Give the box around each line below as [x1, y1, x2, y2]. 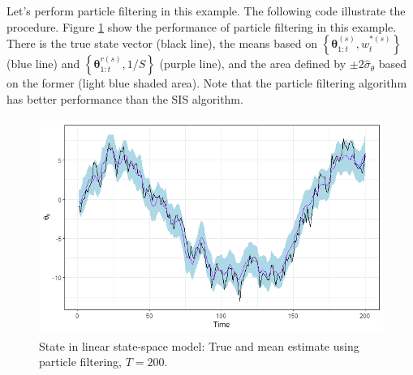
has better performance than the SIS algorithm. [6, 90, 243, 107]
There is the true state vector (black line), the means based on [6, 35, 318, 52]
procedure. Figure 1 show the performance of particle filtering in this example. [6, 18, 397, 35]
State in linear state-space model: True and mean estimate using [39, 337, 359, 354]
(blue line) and [6, 55, 80, 72]
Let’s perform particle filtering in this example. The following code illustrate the [6, 2, 406, 19]
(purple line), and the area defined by [159, 55, 346, 72]
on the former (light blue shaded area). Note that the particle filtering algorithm [6, 75, 407, 92]
